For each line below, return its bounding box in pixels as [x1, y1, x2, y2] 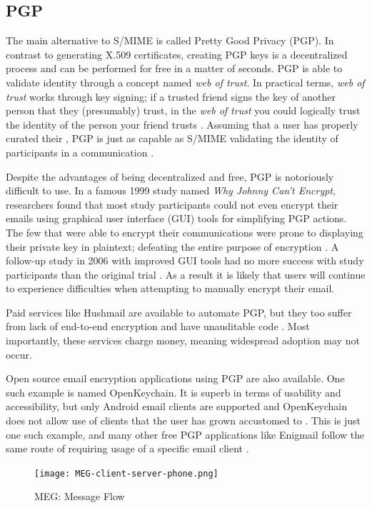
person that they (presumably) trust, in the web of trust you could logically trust [6, 103, 361, 118]
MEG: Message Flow [34, 489, 125, 504]
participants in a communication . [6, 144, 154, 159]
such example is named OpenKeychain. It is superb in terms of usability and [6, 384, 341, 399]
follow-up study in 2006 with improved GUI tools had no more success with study [6, 253, 364, 268]
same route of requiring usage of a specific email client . [6, 441, 249, 456]
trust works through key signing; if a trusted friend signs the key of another [6, 89, 336, 104]
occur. [6, 347, 32, 362]
